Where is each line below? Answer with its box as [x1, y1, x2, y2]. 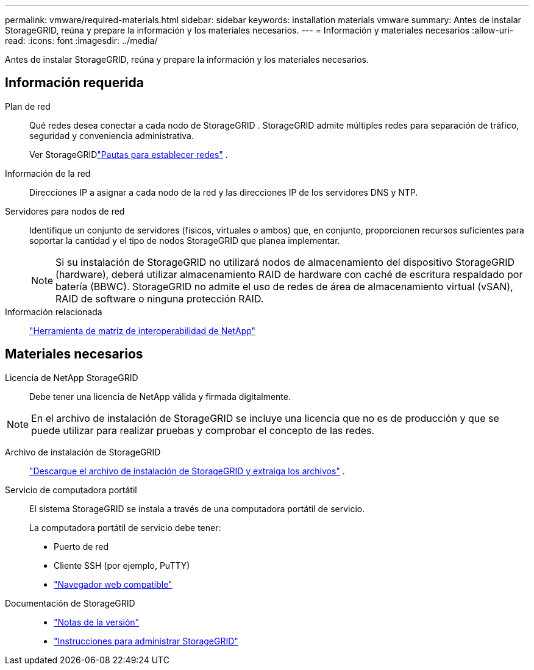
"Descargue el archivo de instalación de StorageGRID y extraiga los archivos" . [29, 465, 345, 476]
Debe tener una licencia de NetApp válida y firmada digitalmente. [29, 391, 291, 402]
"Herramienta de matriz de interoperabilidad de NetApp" [29, 325, 256, 336]
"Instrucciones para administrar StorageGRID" [54, 635, 238, 646]
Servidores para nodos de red [5, 205, 125, 216]
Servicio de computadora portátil [5, 484, 137, 495]
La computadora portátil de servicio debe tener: [29, 522, 221, 533]
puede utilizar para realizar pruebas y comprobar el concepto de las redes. [31, 424, 375, 437]
